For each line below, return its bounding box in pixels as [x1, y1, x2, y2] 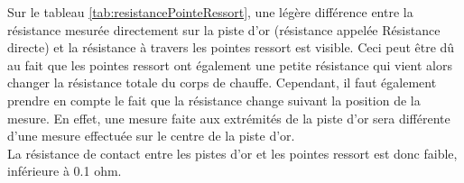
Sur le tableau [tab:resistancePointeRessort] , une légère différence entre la [7, 3, 413, 21]
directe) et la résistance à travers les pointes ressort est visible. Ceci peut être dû [7, 38, 455, 57]
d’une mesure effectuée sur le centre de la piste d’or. [7, 126, 295, 145]
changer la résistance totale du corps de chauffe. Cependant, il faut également [7, 73, 437, 92]
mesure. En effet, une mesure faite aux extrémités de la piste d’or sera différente [7, 108, 450, 127]
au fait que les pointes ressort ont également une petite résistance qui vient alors [7, 55, 452, 74]
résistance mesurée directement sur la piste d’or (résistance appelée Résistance [7, 20, 441, 39]
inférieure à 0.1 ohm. [7, 161, 122, 180]
